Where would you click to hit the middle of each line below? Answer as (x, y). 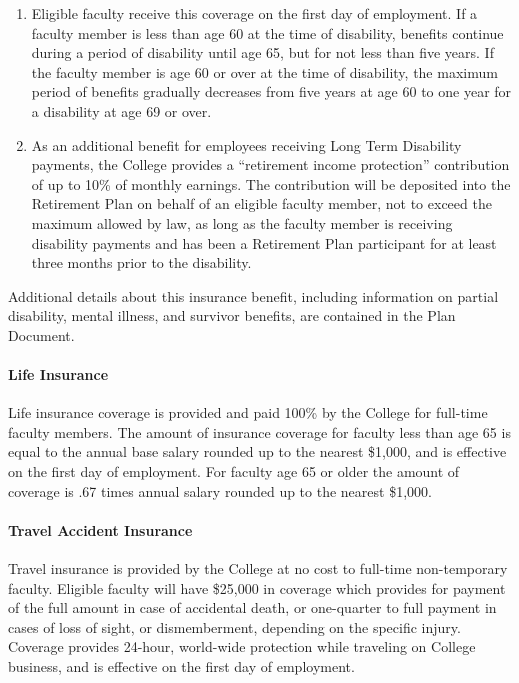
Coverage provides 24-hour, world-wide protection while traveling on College (242, 646)
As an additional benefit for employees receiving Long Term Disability (246, 144)
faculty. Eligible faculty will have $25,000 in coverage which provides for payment (257, 587)
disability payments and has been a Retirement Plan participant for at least (264, 242)
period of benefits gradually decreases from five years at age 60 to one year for (271, 91)
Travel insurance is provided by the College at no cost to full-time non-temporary (258, 568)
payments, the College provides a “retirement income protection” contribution (270, 164)
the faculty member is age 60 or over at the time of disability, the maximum (264, 71)
